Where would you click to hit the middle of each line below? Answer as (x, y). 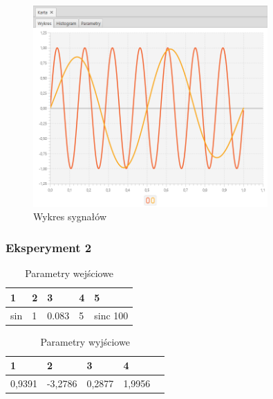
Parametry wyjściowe (85, 341)
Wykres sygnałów (70, 216)
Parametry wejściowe (69, 273)
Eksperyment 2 (49, 247)
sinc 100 (111, 315)
